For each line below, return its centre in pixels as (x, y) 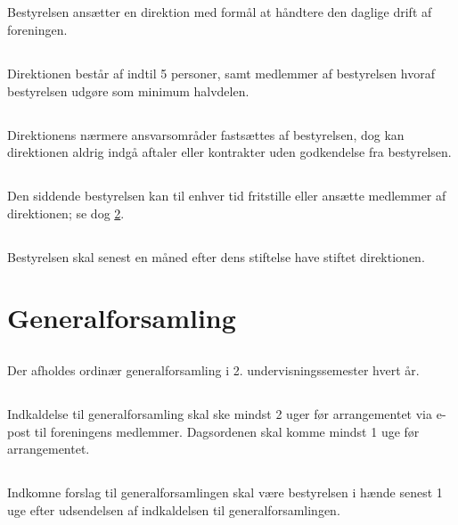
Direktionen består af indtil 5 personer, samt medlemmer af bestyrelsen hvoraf (221, 73)
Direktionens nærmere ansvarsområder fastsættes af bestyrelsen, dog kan (206, 134)
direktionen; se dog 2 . (66, 213)
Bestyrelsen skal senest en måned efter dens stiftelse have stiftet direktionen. (216, 256)
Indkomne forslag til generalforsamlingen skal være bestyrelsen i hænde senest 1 (225, 492)
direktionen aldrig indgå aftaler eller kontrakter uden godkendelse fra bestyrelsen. (229, 152)
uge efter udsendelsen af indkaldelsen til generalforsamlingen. (174, 509)
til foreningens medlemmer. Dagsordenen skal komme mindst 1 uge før (227, 431)
